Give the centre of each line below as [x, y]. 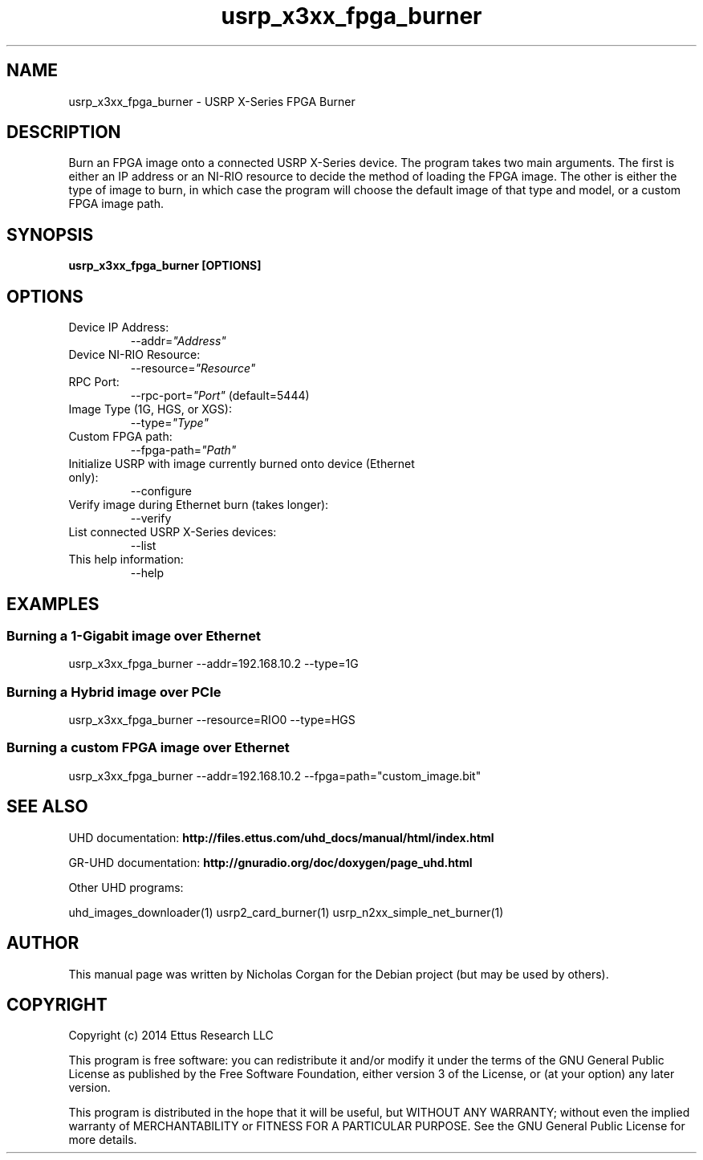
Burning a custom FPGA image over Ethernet [148, 748]
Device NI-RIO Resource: [134, 355]
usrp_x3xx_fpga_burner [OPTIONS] [165, 266]
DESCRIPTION [64, 132]
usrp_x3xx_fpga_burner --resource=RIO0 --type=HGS [212, 720]
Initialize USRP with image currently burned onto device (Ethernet [242, 464]
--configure [161, 491]
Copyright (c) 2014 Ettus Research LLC [171, 1036]
